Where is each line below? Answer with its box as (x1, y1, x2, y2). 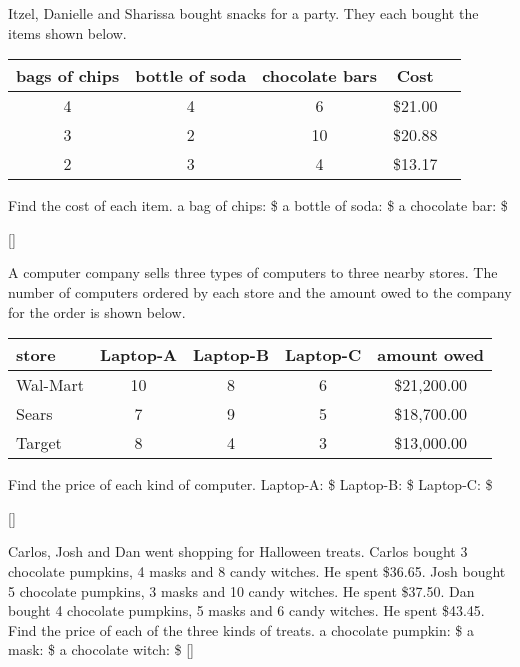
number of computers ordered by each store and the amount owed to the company (8, 281, 512, 302)
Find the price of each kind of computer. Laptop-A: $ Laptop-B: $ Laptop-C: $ (8, 474, 493, 495)
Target (16, 431, 62, 455)
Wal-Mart (16, 373, 85, 397)
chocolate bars (262, 64, 377, 88)
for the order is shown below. (8, 301, 186, 322)
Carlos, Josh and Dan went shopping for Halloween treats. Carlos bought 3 (8, 541, 468, 562)
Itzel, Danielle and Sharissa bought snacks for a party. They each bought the (8, 3, 479, 23)
